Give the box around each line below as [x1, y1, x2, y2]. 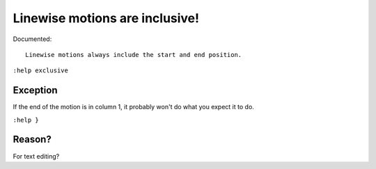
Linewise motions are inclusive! [13, 10, 200, 26]
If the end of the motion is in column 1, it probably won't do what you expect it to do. [13, 103, 254, 111]
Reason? [13, 134, 52, 145]
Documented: [13, 35, 52, 43]
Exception [13, 84, 58, 97]
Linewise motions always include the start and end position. [25, 51, 242, 58]
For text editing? [13, 152, 60, 160]
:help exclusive [13, 67, 69, 74]
